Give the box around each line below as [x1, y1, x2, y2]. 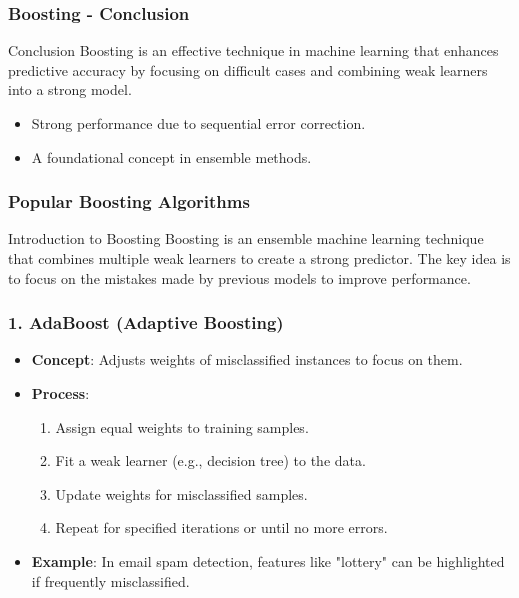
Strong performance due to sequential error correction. [31, 113, 366, 133]
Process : [31, 383, 90, 403]
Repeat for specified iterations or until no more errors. [55, 517, 388, 538]
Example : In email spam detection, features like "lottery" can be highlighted [31, 550, 505, 571]
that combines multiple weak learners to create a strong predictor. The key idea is [8, 248, 511, 268]
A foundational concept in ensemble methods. [31, 146, 312, 167]
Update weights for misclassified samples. [55, 483, 308, 504]
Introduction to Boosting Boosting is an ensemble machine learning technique [8, 228, 484, 249]
